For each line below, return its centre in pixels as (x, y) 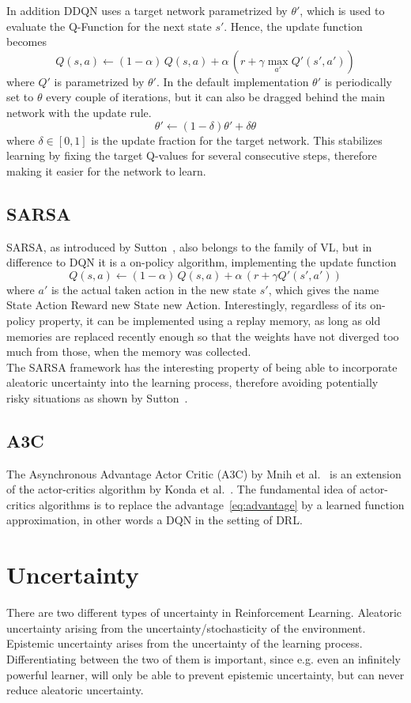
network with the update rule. (79, 112)
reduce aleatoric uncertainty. (75, 690)
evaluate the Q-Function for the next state (109, 26)
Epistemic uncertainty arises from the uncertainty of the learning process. (185, 643)
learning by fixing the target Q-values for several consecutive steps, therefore (192, 155)
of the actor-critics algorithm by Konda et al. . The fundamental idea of (181, 489)
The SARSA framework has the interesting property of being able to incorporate (202, 367)
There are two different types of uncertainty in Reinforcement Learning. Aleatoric (204, 612)
